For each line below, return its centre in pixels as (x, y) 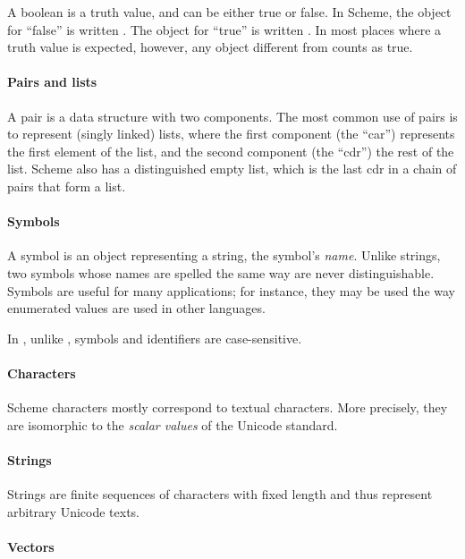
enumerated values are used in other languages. (136, 308)
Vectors (31, 546)
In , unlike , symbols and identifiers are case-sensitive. (155, 338)
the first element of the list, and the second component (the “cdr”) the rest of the (231, 151)
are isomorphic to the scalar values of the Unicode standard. (173, 424)
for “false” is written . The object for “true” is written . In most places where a (224, 29)
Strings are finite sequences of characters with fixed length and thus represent (220, 494)
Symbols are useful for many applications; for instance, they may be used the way (232, 290)
